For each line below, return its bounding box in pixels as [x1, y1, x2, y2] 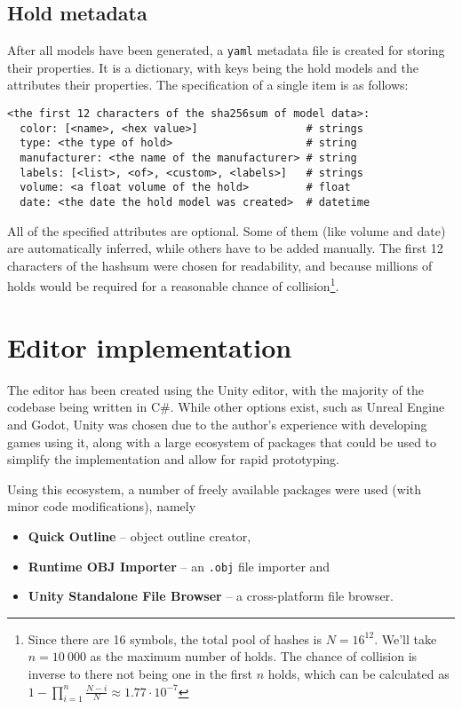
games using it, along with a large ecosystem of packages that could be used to [7, 432, 437, 451]
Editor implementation [7, 328, 292, 365]
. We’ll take [374, 629, 437, 648]
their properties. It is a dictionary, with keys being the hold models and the [7, 58, 418, 76]
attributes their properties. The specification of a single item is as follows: [7, 75, 409, 94]
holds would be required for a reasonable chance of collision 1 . [7, 274, 339, 295]
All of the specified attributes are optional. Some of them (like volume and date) [7, 221, 446, 240]
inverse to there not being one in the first [28, 664, 253, 682]
